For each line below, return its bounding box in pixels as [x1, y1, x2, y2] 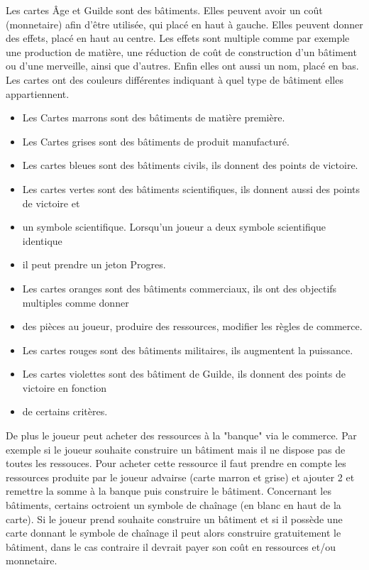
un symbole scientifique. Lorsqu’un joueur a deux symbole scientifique [22, 219, 326, 234]
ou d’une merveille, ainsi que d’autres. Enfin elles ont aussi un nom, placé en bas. [6, 58, 359, 73]
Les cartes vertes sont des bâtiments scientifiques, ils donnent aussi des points [22, 181, 360, 196]
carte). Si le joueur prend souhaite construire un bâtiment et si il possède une [6, 511, 343, 526]
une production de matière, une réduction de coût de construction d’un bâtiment [6, 44, 357, 59]
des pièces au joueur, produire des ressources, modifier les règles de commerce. [22, 319, 363, 334]
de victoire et [22, 195, 80, 210]
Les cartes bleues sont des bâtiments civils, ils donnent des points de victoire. [22, 158, 358, 172]
